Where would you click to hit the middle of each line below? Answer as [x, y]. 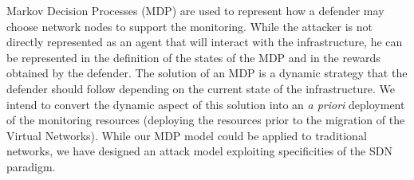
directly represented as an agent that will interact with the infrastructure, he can [205, 42]
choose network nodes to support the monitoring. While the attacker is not [189, 26]
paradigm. [31, 166]
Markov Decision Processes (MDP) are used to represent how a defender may [195, 10]
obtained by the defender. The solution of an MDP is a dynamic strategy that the [207, 73]
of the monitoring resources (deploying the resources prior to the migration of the [206, 120]
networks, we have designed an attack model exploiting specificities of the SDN [199, 151]
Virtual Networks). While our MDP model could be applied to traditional [187, 135]
